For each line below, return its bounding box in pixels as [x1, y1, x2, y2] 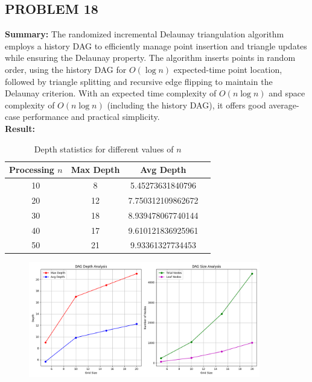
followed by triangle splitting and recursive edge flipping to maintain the [5, 75, 273, 87]
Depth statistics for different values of [34, 142, 174, 155]
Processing [9, 163, 54, 176]
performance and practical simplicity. [22, 110, 160, 123]
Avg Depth [140, 163, 186, 176]
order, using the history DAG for [5, 63, 127, 75]
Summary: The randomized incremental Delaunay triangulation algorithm [5, 28, 284, 40]
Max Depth [71, 163, 120, 176]
